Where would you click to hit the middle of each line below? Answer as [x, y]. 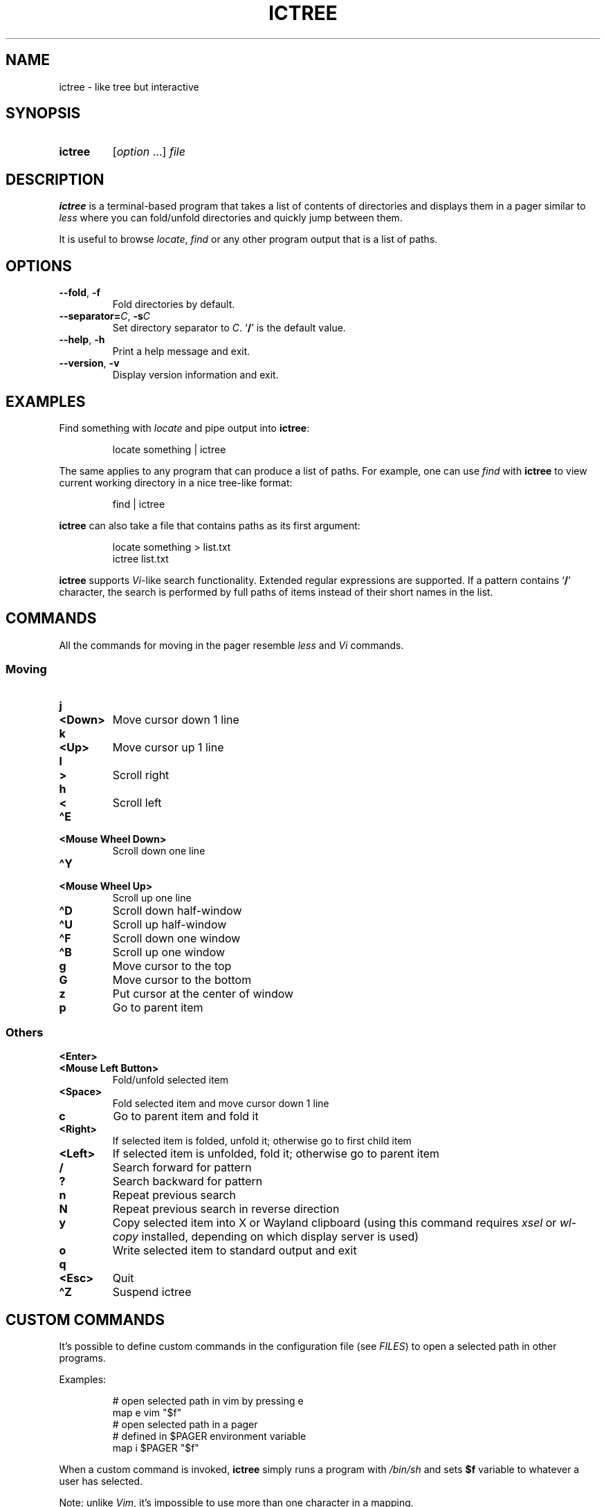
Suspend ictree [152, 1292]
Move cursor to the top [172, 966]
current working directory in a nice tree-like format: [176, 482]
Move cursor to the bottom [182, 979]
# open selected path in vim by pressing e [208, 1401]
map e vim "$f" [147, 1413]
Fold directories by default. [174, 304]
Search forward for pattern [182, 1168]
